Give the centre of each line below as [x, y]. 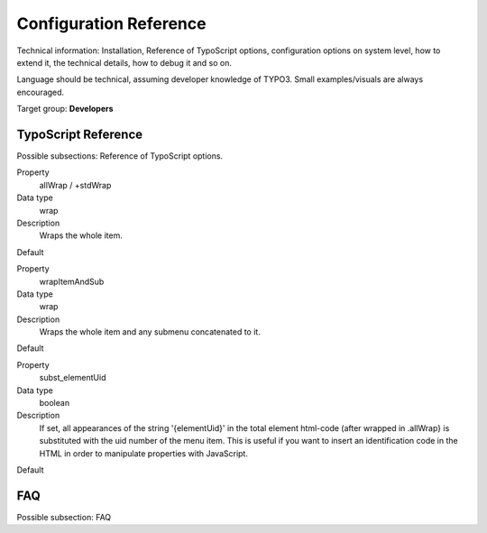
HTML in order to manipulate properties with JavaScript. [143, 453]
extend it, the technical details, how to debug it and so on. [124, 62]
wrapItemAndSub [72, 281]
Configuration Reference [111, 23]
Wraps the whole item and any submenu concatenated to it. [150, 332]
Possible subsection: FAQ [64, 517]
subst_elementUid [73, 378]
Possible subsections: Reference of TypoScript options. [120, 156]
